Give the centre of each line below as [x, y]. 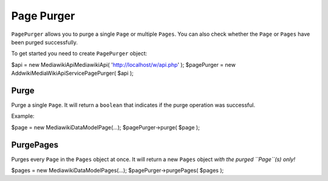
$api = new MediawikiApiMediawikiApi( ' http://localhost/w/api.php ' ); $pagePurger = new [124, 64]
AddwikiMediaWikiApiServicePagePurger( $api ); [72, 73]
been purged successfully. [45, 42]
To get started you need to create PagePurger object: [79, 53]
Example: [23, 116]
